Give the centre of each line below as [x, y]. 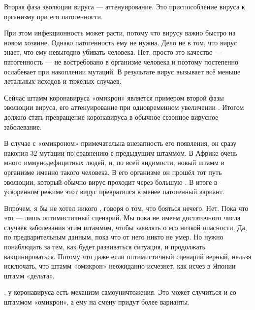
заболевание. [23, 126]
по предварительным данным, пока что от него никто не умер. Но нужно [114, 237]
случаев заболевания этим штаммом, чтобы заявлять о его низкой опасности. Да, [126, 227]
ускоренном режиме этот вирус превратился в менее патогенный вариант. [114, 191]
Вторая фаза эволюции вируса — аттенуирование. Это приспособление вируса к [125, 6]
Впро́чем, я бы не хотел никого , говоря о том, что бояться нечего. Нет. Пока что [126, 208]
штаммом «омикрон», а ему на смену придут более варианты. [97, 302]
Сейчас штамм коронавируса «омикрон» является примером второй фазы [114, 97]
